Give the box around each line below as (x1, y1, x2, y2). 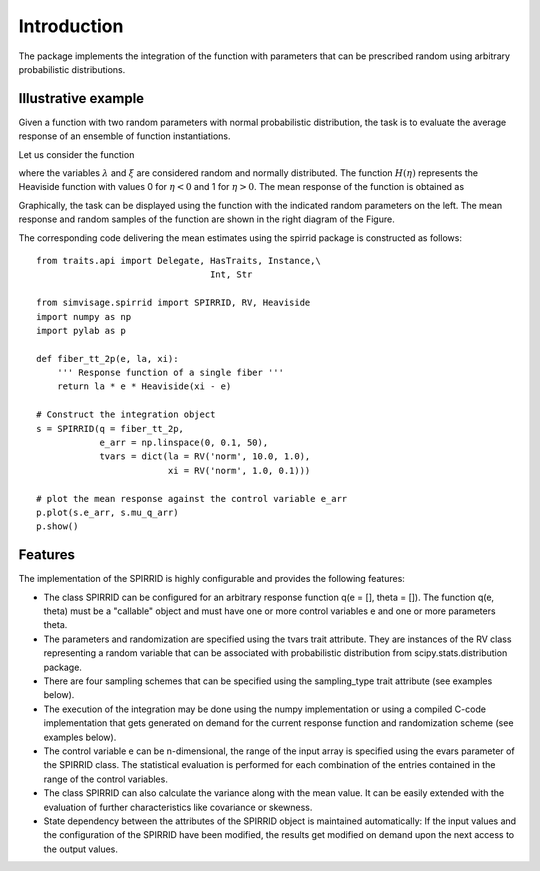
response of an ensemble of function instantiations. (18, 130, 231, 142)
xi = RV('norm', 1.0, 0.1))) (167, 465, 311, 476)
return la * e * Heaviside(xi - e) (56, 381, 232, 392)
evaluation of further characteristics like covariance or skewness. (43, 801, 313, 813)
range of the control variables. (43, 773, 169, 785)
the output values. (43, 843, 119, 855)
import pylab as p (36, 325, 127, 336)
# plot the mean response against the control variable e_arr (36, 493, 348, 504)
